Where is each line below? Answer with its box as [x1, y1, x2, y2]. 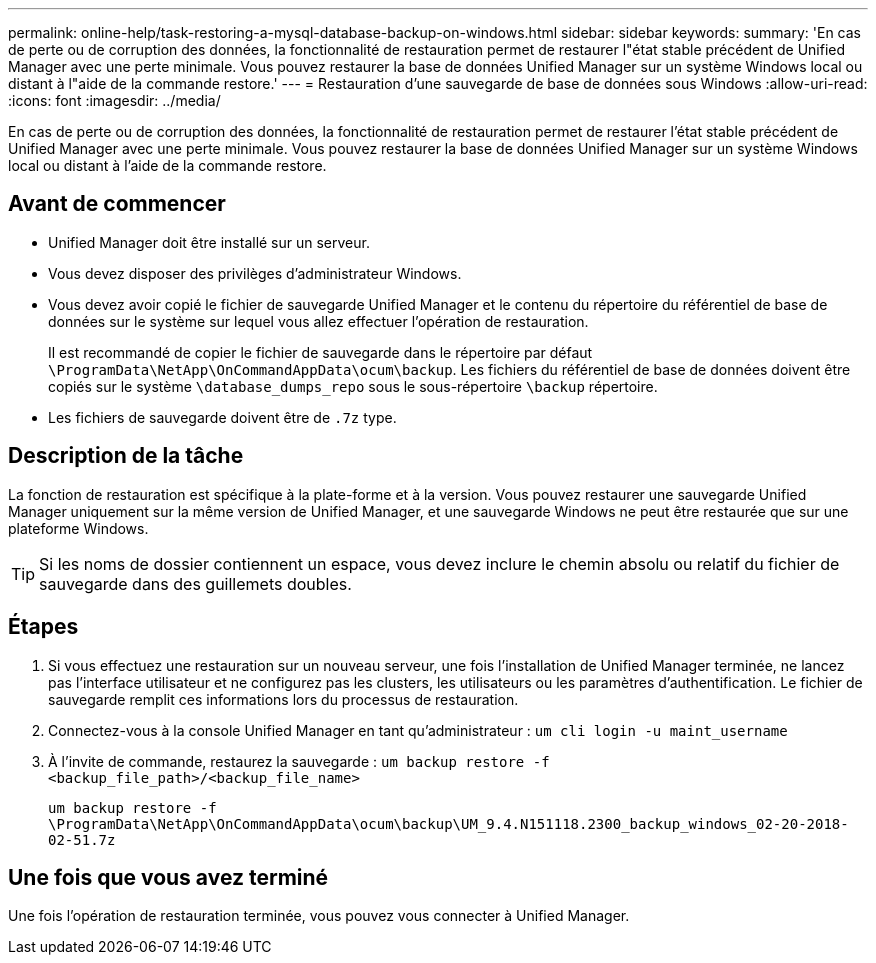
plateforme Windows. [8, 519, 149, 537]
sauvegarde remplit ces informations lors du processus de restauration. [48, 690, 519, 708]
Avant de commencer [8, 191, 226, 217]
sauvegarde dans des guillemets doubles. [39, 573, 352, 594]
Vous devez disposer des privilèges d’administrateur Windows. [48, 264, 462, 282]
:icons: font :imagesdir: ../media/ [8, 92, 221, 109]
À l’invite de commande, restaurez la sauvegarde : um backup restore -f [48, 752, 550, 770]
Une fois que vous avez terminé [8, 864, 329, 890]
